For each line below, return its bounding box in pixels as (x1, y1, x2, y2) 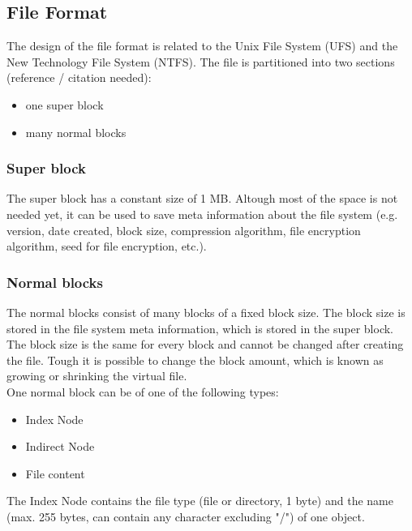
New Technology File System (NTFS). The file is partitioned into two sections (6, 53, 395, 70)
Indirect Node (25, 438, 95, 455)
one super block (25, 96, 104, 113)
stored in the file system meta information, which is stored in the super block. (6, 319, 393, 336)
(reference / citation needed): (6, 69, 152, 86)
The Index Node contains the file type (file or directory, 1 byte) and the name (6, 492, 393, 509)
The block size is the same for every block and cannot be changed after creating (6, 336, 404, 353)
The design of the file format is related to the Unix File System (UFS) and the (6, 37, 398, 54)
